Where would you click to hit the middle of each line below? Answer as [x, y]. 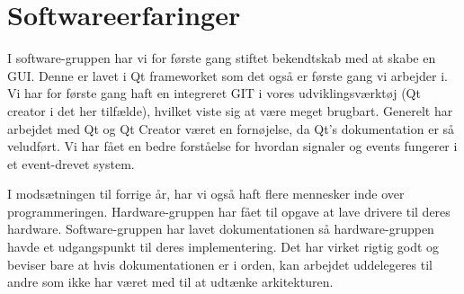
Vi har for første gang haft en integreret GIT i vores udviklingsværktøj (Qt [214, 93]
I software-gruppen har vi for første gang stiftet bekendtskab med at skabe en [222, 58]
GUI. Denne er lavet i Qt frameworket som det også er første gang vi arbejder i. [228, 75]
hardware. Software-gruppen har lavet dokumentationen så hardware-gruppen [221, 229]
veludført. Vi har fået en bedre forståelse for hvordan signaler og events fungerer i [232, 146]
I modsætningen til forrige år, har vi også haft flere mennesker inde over [206, 194]
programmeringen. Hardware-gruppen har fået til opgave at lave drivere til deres [229, 211]
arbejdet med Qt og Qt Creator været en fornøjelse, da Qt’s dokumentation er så [231, 128]
